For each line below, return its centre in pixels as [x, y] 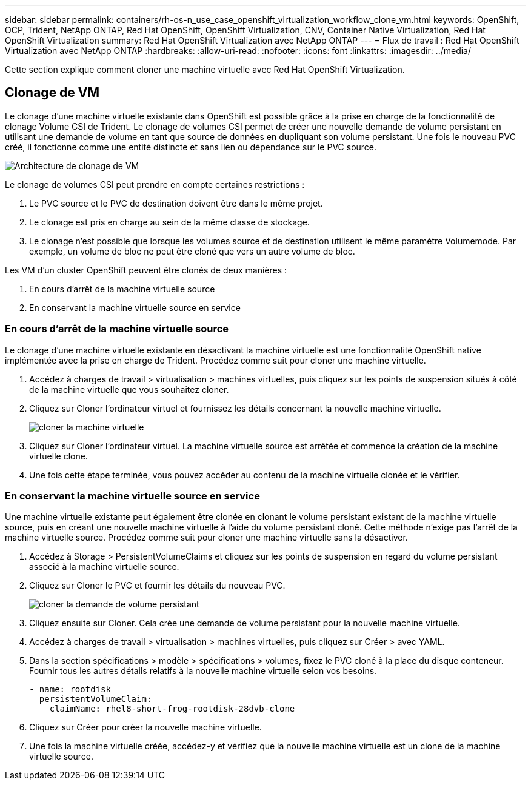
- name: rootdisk [70, 690]
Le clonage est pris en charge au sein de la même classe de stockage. [169, 222]
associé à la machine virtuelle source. [104, 567]
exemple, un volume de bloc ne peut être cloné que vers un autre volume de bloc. [192, 251]
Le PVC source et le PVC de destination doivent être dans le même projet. [176, 203]
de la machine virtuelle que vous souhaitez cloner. [129, 389]
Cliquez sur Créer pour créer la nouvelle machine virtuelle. [145, 727]
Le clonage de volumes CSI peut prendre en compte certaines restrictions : [155, 184]
